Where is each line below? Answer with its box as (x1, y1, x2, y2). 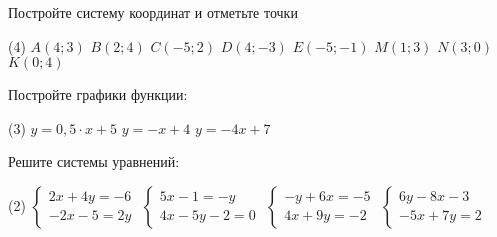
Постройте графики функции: (8, 84, 188, 105)
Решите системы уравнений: (8, 151, 180, 172)
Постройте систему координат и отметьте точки (8, 2, 298, 22)
